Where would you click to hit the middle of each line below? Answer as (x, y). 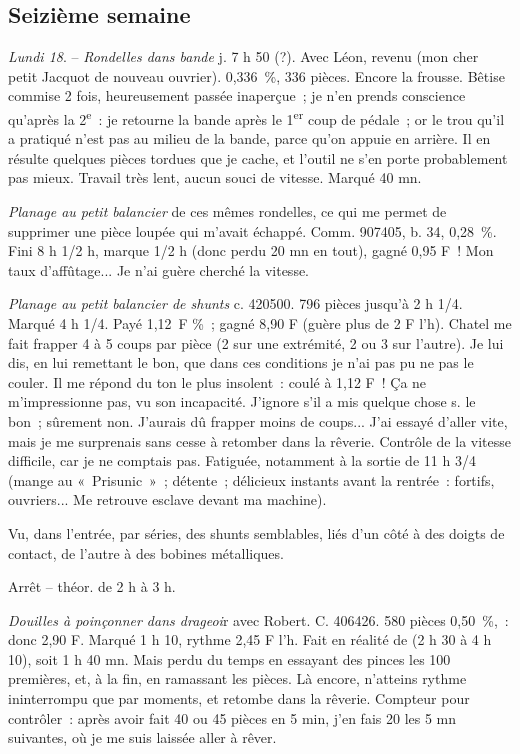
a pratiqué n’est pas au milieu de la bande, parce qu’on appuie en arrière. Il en (249, 138)
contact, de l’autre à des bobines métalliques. (146, 552)
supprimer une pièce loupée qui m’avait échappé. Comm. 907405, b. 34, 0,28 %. (252, 230)
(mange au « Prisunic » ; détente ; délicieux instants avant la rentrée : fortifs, (251, 479)
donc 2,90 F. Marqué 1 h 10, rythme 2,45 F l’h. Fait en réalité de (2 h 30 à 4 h (250, 639)
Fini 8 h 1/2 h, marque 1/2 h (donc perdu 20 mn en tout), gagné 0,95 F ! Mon (251, 250)
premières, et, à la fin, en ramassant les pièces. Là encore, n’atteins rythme (237, 678)
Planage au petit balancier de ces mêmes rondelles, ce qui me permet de (227, 211)
